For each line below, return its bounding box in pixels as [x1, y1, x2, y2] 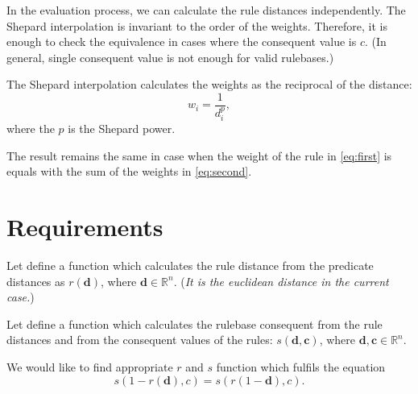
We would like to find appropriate [6, 358, 173, 375]
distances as [6, 272, 65, 289]
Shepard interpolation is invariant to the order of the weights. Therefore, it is [6, 17, 388, 34]
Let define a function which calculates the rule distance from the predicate [6, 257, 374, 274]
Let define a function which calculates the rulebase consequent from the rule [6, 315, 383, 332]
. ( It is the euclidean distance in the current [173, 272, 389, 289]
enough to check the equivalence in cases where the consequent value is [6, 33, 357, 50]
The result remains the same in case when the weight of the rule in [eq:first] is [6, 147, 392, 164]
